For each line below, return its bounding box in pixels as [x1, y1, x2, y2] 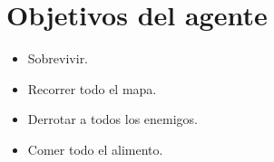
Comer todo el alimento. [27, 139, 163, 158]
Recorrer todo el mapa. [27, 79, 157, 98]
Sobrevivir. [27, 49, 89, 68]
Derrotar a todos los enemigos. [27, 110, 198, 129]
